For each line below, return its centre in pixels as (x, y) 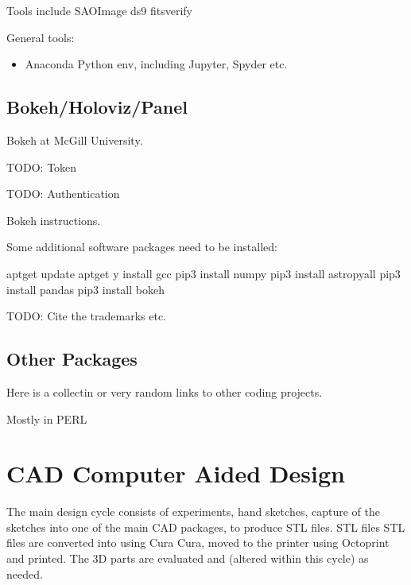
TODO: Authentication (63, 194)
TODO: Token (42, 167)
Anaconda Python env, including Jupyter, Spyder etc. (156, 64)
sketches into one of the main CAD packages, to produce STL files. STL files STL (206, 527)
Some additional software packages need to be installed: (142, 247)
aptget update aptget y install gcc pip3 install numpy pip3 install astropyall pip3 (204, 273)
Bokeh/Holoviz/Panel (97, 107)
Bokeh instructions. (54, 220)
